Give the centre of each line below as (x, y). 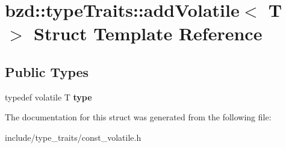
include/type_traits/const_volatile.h (73, 137)
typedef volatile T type (48, 97)
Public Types (47, 71)
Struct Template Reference (148, 33)
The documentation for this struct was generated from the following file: (138, 117)
